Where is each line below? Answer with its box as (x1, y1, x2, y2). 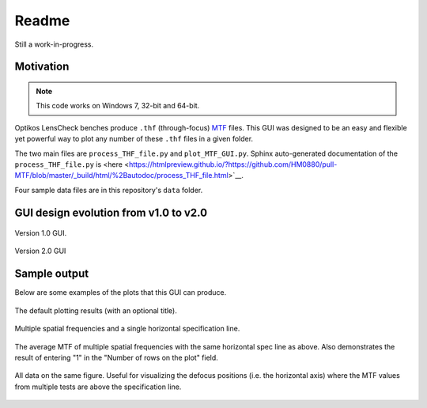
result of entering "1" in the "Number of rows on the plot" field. (14, 353, 219, 362)
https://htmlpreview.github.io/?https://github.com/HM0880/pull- (128, 159, 338, 169)
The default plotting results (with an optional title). (14, 305, 178, 315)
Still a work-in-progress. (14, 40, 94, 49)
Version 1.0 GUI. (14, 229, 67, 238)
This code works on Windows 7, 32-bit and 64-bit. (36, 101, 200, 111)
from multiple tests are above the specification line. (14, 382, 182, 391)
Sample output (14, 267, 89, 281)
